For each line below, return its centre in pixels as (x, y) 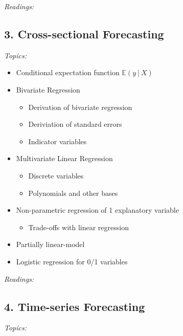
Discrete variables (56, 175)
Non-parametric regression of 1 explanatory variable (97, 210)
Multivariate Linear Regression (64, 158)
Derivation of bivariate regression (80, 107)
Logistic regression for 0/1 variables (72, 261)
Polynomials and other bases (73, 193)
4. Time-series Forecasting (75, 306)
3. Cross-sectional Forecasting (84, 33)
